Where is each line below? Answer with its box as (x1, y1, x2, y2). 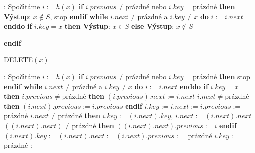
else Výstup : (131, 21, 174, 31)
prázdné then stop (192, 71, 250, 81)
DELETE (4, 54, 33, 65)
